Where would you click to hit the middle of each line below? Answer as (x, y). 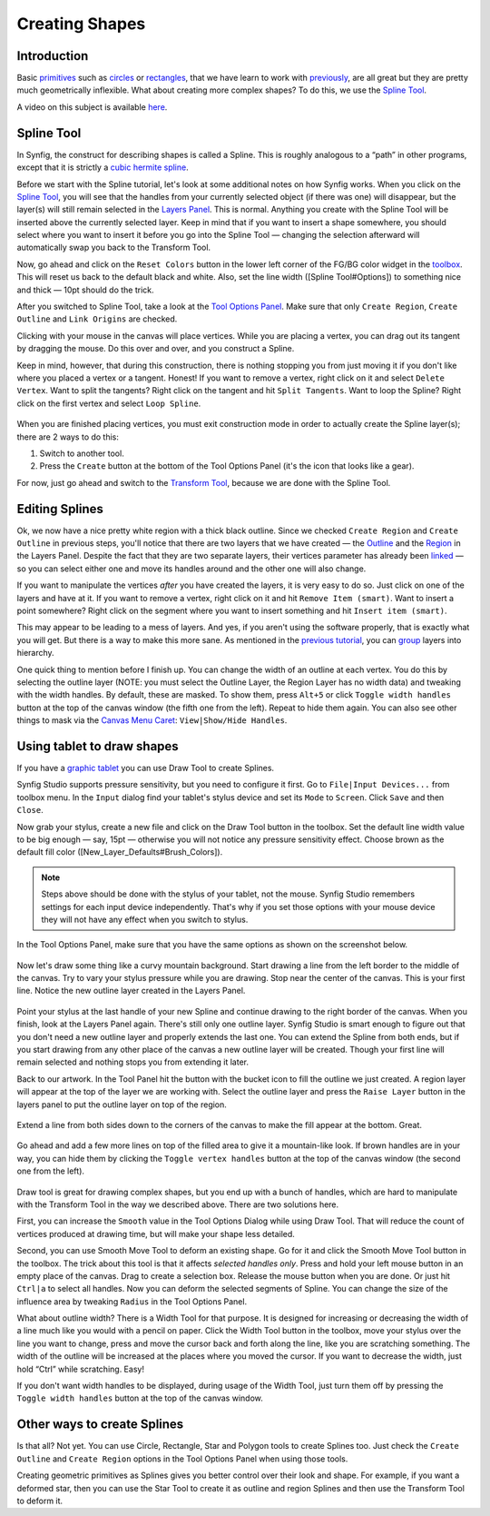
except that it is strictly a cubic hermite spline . (103, 167)
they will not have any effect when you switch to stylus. (145, 919)
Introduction (53, 56)
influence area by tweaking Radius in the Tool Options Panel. (132, 1301)
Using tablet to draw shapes (98, 746)
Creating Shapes (81, 24)
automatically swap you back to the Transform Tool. (114, 248)
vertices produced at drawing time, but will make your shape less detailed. (156, 1234)
